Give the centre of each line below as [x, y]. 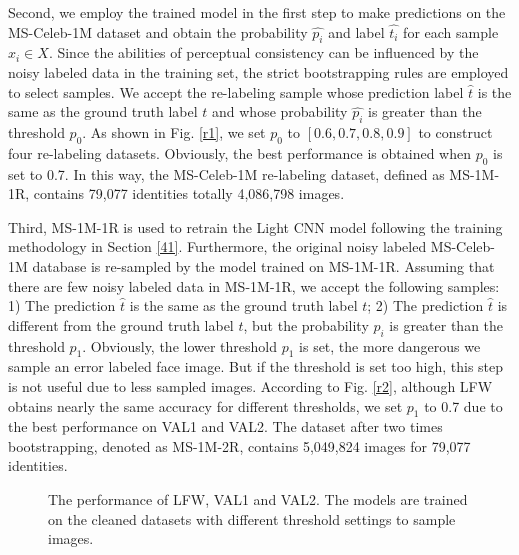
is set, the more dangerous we [390, 345]
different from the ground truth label [121, 324]
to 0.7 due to [463, 405]
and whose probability [280, 111]
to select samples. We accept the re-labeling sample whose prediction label [236, 91]
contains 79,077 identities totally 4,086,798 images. [189, 193]
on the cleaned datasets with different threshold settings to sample [252, 518]
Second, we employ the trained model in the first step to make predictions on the [257, 12]
